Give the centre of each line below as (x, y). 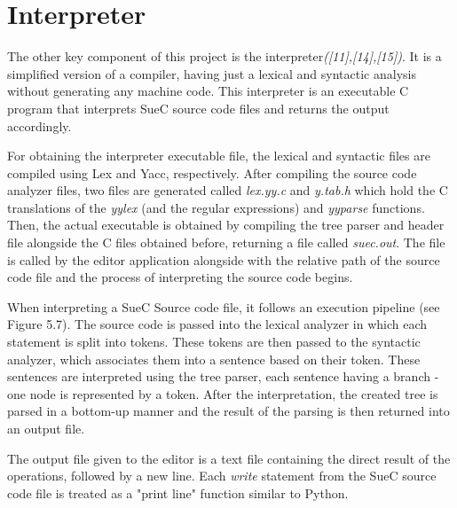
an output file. (46, 428)
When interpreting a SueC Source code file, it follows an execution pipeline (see (224, 306)
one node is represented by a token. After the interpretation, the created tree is (223, 393)
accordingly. (39, 125)
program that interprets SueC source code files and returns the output (198, 108)
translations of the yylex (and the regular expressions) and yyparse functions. (216, 207)
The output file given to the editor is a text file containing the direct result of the (229, 458)
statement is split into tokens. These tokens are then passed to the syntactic (214, 342)
